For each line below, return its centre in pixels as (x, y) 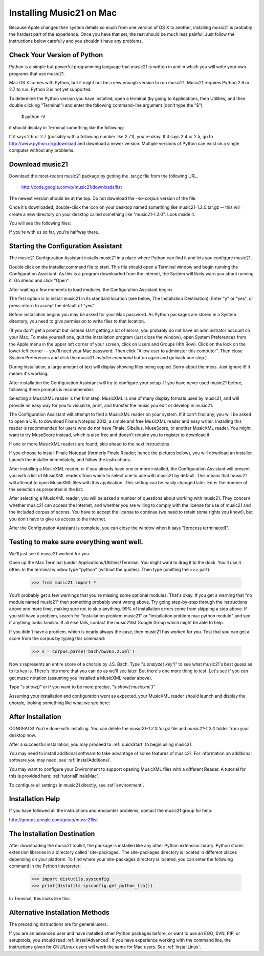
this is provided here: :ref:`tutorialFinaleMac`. (54, 776)
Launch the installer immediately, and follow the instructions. (70, 460)
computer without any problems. (42, 150)
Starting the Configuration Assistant (66, 246)
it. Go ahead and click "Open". (40, 281)
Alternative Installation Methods (59, 913)
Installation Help (34, 799)
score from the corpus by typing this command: (57, 638)
